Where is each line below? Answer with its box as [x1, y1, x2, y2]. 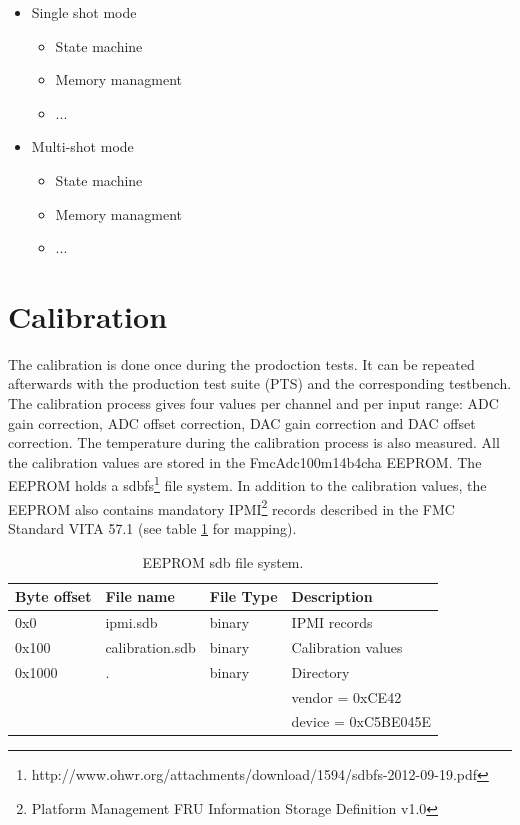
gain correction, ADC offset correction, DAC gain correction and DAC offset [8, 412, 476, 433]
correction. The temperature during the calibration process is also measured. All [8, 432, 500, 453]
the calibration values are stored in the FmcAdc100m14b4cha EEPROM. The [8, 451, 482, 472]
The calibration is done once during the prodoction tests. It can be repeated [8, 353, 475, 374]
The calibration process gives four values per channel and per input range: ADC [8, 393, 499, 414]
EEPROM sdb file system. [142, 551, 304, 572]
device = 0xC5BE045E [291, 711, 432, 732]
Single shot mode [31, 2, 137, 22]
